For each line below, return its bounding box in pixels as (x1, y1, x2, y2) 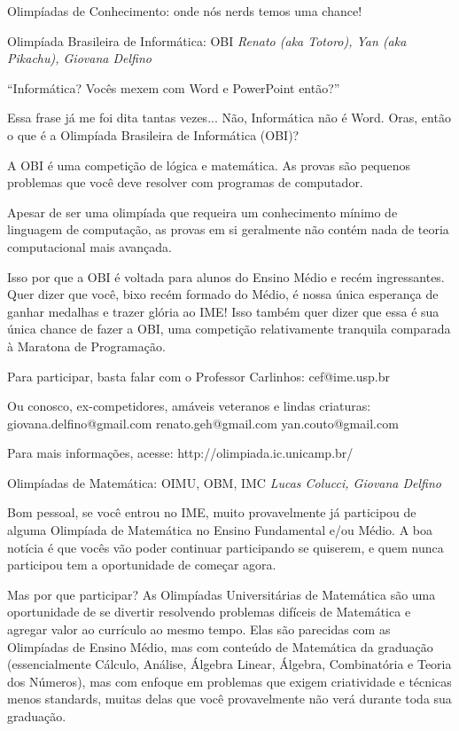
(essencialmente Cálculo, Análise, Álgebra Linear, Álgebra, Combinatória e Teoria (7, 655, 452, 673)
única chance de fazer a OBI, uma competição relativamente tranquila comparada (7, 319, 451, 338)
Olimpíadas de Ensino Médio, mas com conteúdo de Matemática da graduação (7, 637, 433, 656)
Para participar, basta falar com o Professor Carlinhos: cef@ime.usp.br (7, 366, 391, 385)
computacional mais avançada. (7, 237, 172, 255)
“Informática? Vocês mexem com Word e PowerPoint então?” (7, 78, 340, 97)
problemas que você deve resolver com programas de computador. (7, 173, 363, 192)
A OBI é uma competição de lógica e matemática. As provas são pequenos (7, 155, 411, 174)
